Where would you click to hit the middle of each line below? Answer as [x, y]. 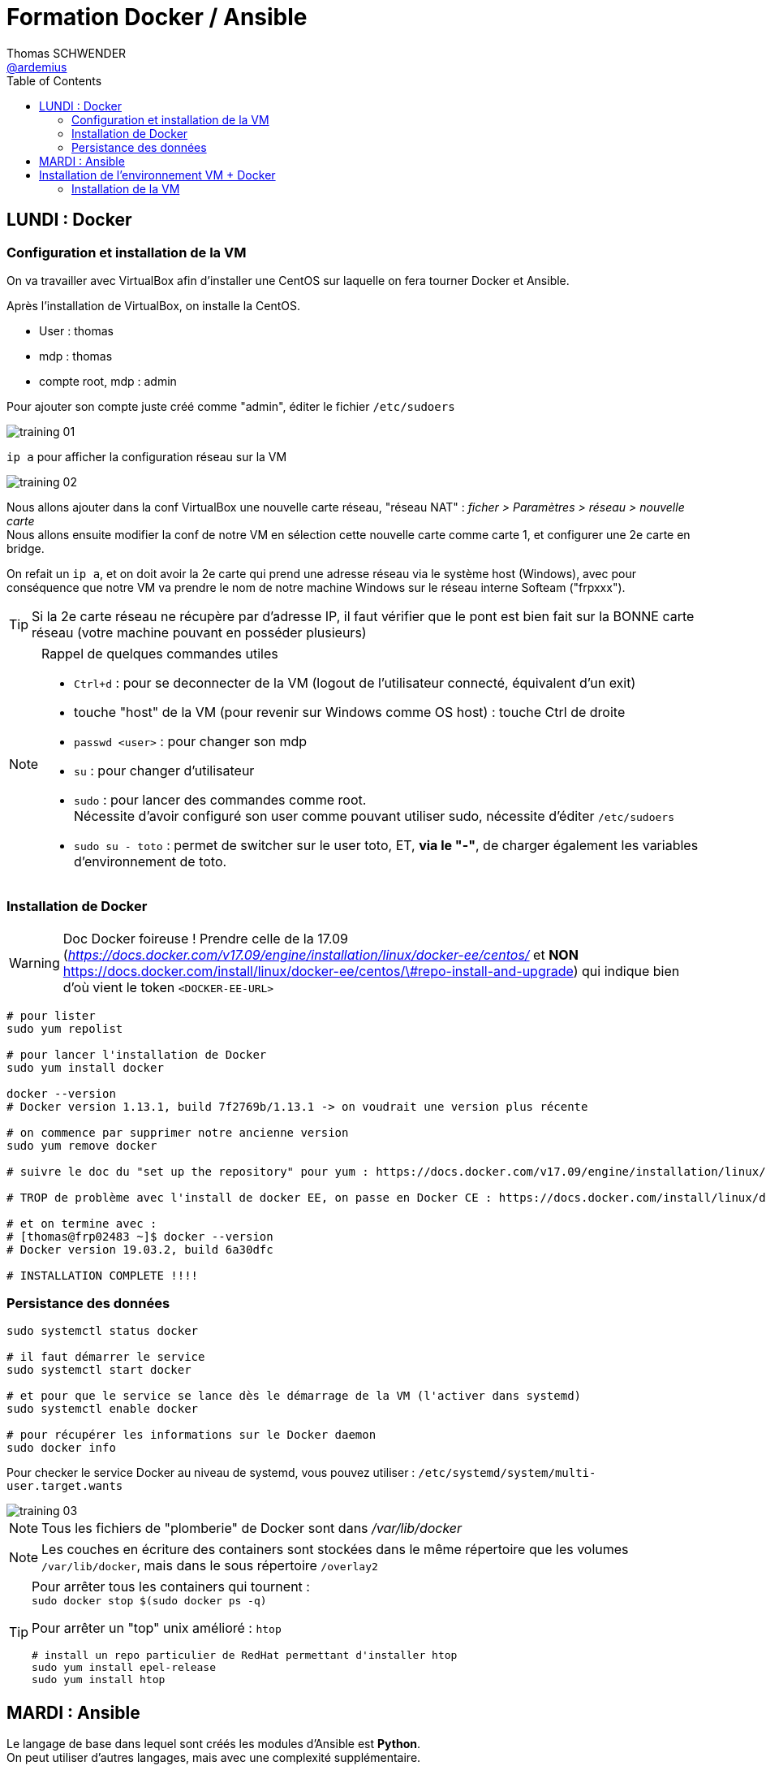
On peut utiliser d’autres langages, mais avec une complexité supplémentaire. [214, 1758]
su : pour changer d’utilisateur [164, 770]
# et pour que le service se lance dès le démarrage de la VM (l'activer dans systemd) [294, 1396]
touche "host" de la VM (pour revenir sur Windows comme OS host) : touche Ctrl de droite [350, 712]
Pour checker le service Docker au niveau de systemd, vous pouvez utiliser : [211, 1473]
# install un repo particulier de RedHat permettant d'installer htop [245, 1656]
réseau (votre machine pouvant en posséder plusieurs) [199, 632]
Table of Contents [54, 80]
